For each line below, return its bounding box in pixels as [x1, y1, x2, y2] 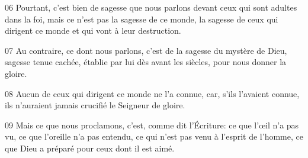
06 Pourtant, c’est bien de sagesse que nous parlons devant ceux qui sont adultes [5, 1, 297, 13]
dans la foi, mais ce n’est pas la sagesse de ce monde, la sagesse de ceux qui [5, 12, 278, 25]
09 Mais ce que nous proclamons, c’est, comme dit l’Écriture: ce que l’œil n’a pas [5, 118, 299, 131]
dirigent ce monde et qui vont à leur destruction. [5, 24, 181, 37]
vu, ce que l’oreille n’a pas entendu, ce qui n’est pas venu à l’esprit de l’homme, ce [5, 130, 303, 143]
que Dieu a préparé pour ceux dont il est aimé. [5, 141, 175, 154]
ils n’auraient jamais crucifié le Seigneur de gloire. [5, 99, 185, 111]
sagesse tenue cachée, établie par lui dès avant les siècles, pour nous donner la [5, 56, 287, 68]
